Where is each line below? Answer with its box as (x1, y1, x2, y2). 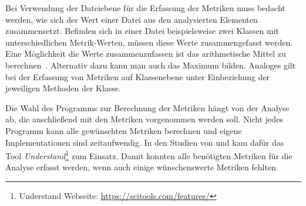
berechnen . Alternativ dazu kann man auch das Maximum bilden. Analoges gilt (5, 59, 296, 71)
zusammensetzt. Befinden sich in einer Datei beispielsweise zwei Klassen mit (5, 25, 280, 37)
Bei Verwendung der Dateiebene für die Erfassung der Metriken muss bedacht (5, 2, 285, 13)
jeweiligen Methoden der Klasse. (5, 82, 121, 94)
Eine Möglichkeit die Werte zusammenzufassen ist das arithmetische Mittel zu (5, 47, 286, 60)
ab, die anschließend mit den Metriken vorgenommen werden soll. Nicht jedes (5, 113, 283, 125)
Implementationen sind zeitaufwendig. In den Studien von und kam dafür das (5, 136, 284, 148)
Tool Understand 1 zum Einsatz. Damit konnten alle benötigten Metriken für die (5, 148, 292, 162)
